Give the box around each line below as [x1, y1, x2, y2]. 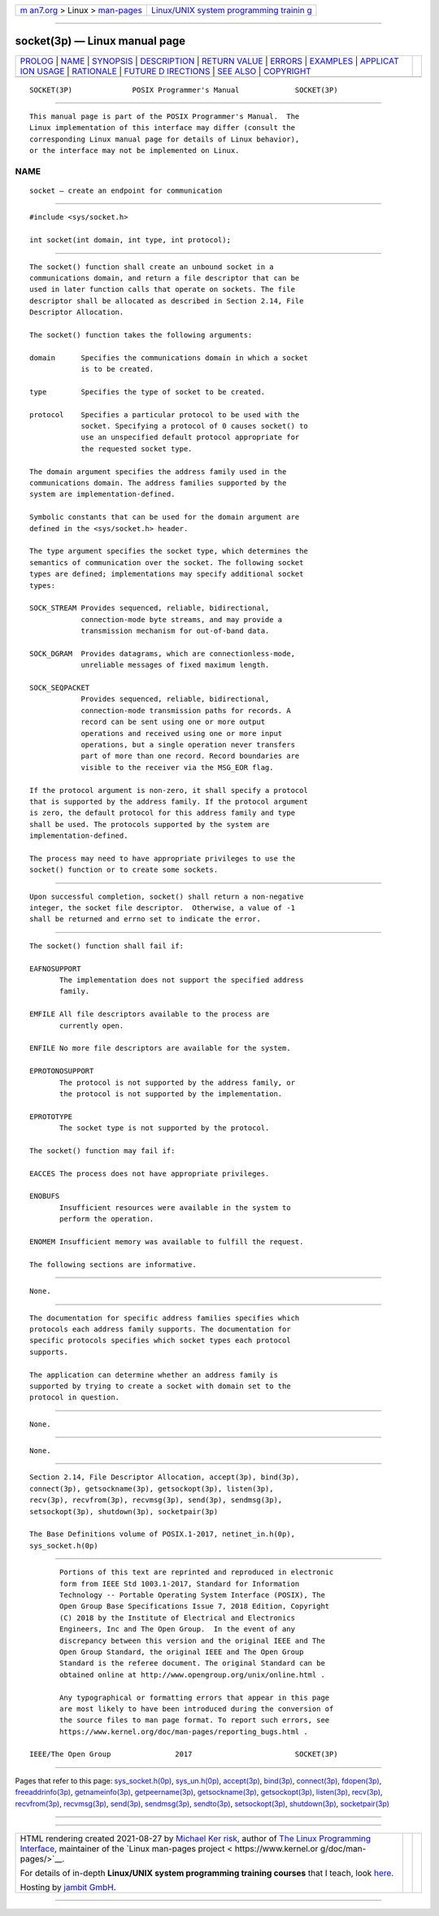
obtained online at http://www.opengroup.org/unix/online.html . [59, 1670, 325, 1679]
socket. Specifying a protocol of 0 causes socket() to [80, 421, 308, 431]
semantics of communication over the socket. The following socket [29, 558, 304, 567]
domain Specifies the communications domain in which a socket [29, 353, 308, 362]
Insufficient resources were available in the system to [59, 1203, 292, 1212]
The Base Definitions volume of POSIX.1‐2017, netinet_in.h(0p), [29, 1530, 296, 1539]
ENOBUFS [29, 1191, 60, 1201]
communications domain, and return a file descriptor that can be [29, 273, 300, 282]
